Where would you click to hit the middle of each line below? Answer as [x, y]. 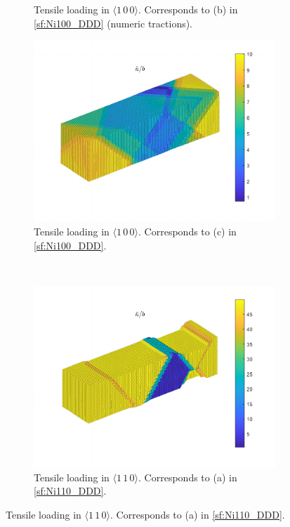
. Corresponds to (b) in [188, 9]
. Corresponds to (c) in [187, 232]
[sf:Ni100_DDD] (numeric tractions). [113, 23]
